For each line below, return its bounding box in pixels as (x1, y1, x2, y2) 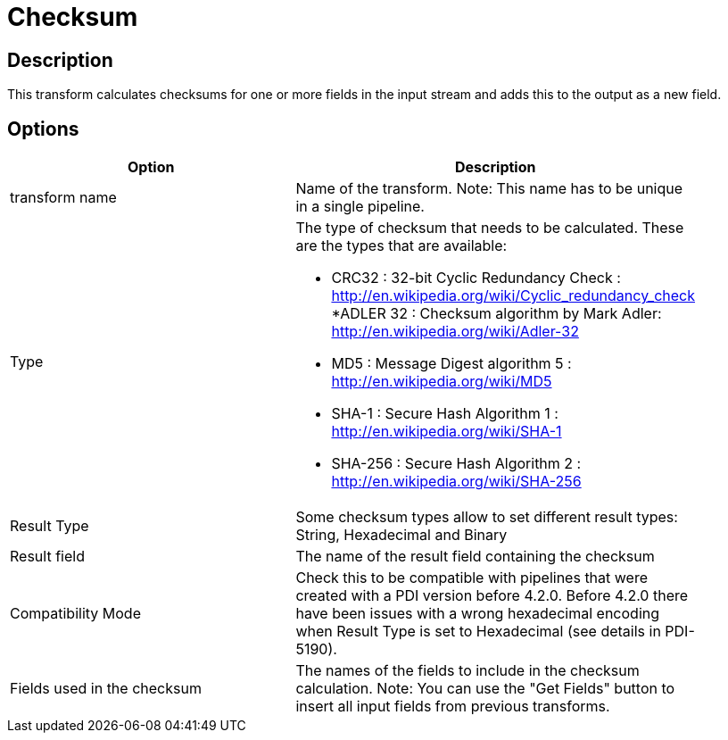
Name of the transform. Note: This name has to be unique (295, 179, 683, 198)
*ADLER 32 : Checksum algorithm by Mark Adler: (331, 304, 662, 323)
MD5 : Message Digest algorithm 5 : (331, 354, 572, 373)
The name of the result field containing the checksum (295, 547, 655, 566)
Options (7, 117, 79, 140)
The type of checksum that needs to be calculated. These (295, 219, 684, 237)
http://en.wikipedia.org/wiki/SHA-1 (331, 422, 562, 441)
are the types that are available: (295, 237, 508, 255)
